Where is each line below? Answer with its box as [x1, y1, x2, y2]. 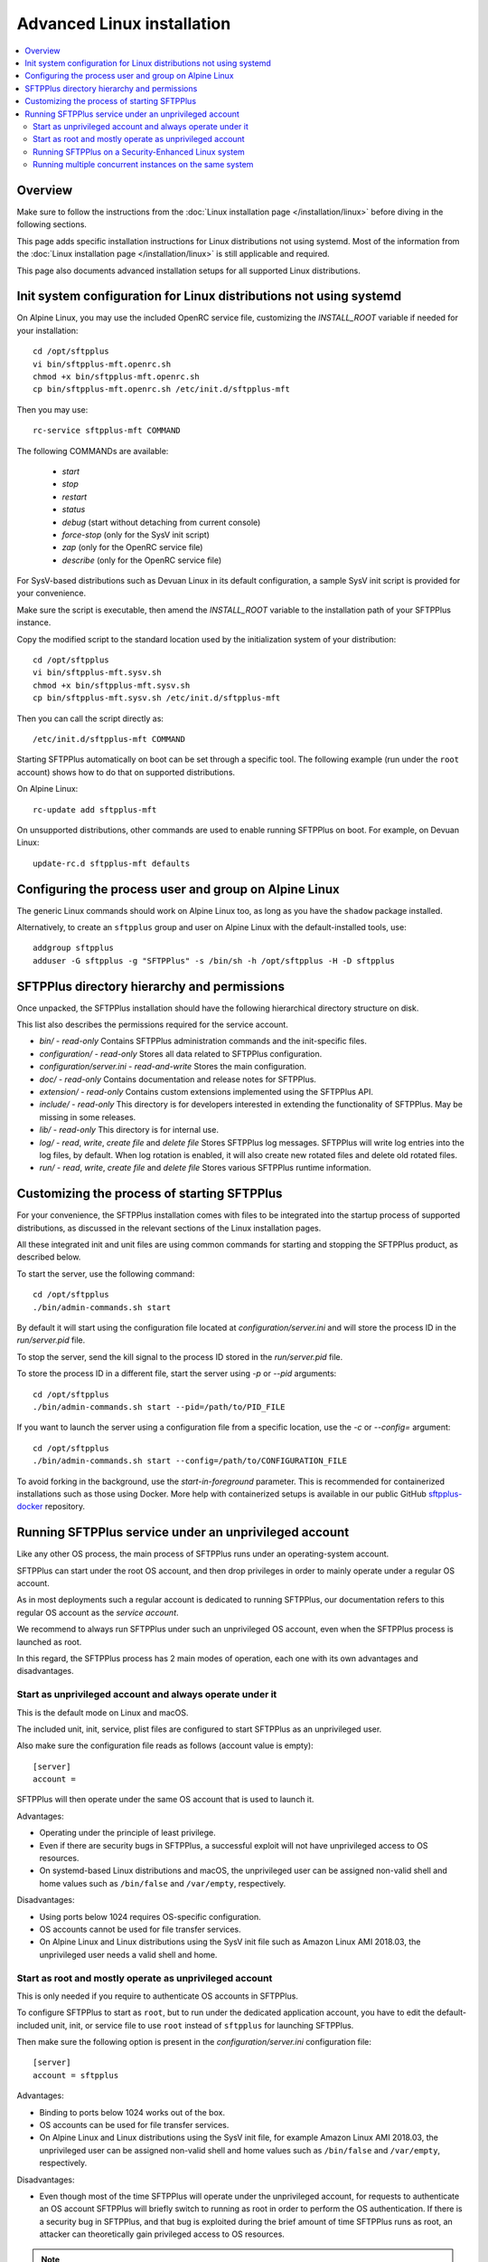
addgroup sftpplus [33, 943, 115, 954]
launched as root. [16, 1636, 82, 1647]
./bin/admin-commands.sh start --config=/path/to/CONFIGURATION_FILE [33, 1456, 348, 1466]
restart [61, 491, 88, 502]
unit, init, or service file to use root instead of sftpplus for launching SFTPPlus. [51, 2020, 354, 2030]
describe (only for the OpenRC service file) [61, 555, 221, 565]
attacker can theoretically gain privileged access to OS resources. [39, 2229, 285, 2239]
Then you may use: [16, 404, 89, 415]
